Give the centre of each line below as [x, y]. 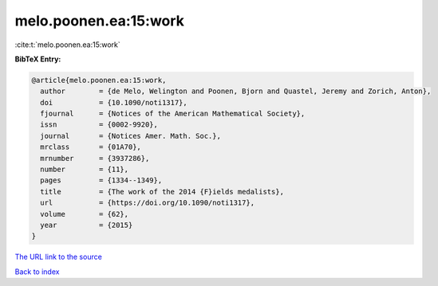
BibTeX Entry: [38, 59]
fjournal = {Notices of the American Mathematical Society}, [173, 114]
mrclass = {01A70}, [91, 147]
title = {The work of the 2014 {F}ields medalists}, [162, 192]
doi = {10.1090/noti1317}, [114, 102]
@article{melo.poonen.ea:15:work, [99, 80]
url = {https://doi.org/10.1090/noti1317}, [148, 203]
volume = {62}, [85, 214]
